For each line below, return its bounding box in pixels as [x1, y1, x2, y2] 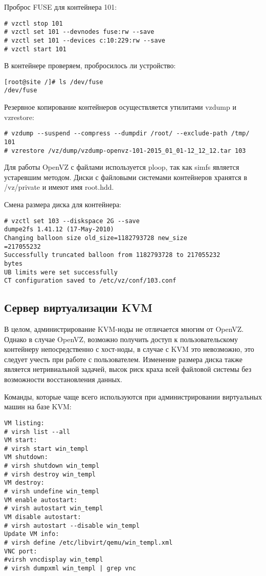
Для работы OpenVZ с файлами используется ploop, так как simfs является [4, 162, 239, 172]
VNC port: [4, 547, 37, 555]
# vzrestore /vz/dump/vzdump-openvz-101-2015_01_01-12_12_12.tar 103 [4, 147, 246, 154]
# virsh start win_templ [4, 445, 88, 452]
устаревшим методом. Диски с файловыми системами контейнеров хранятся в [4, 171, 248, 182]
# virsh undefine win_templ [4, 488, 100, 495]
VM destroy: [4, 479, 45, 487]
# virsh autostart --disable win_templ [4, 522, 140, 529]
